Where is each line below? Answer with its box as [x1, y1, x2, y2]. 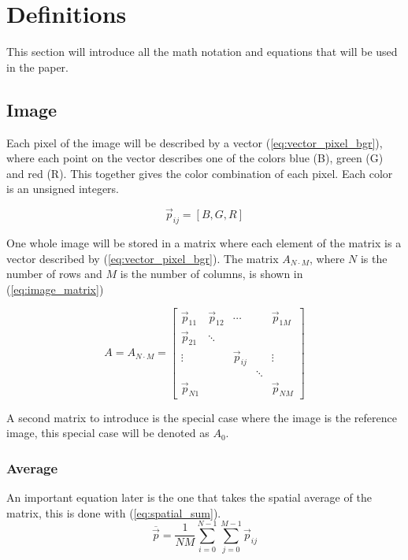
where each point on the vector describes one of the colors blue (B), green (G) [6, 150, 384, 166]
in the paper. [6, 58, 69, 75]
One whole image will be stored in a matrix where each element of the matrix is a [6, 234, 402, 250]
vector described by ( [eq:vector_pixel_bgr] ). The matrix [6, 250, 279, 266]
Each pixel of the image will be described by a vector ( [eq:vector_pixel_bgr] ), [6, 134, 383, 150]
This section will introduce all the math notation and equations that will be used [6, 43, 398, 60]
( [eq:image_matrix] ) [6, 280, 104, 297]
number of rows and [6, 265, 102, 282]
